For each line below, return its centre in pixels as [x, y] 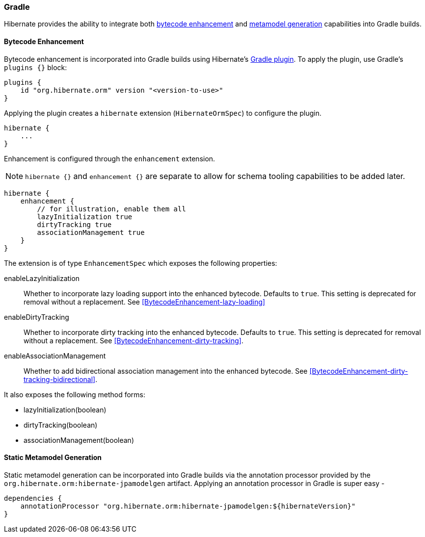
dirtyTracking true [74, 224]
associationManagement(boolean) [79, 440]
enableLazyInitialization [42, 278]
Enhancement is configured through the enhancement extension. [110, 158]
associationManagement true [91, 232]
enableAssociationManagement [55, 356]
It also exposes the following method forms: [75, 394]
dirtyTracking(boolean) [61, 425]
